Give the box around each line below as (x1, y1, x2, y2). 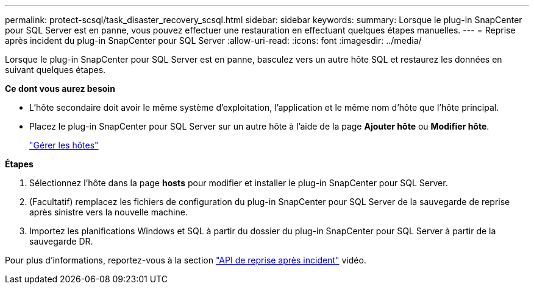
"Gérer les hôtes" (29, 140, 99, 150)
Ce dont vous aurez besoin (5, 83, 115, 94)
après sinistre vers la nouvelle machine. (29, 207, 188, 217)
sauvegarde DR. (29, 236, 93, 246)
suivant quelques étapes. (5, 64, 106, 75)
